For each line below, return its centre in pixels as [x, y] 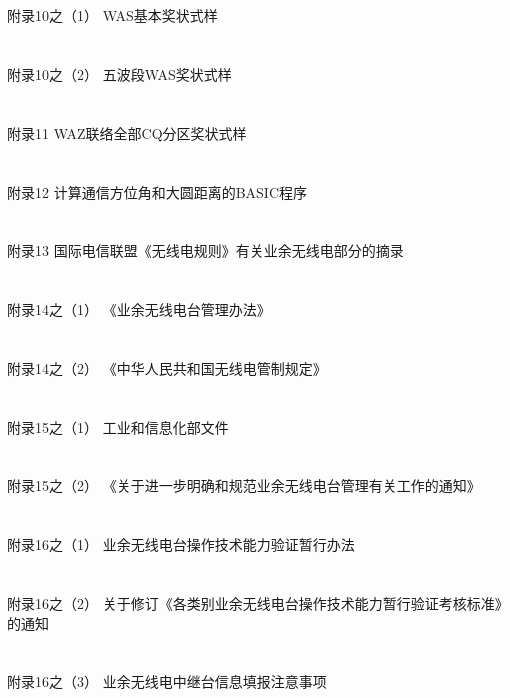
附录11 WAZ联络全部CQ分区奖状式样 [127, 132]
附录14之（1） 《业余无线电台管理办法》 [139, 309]
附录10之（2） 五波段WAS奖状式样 [119, 73]
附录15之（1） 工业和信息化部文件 [118, 426]
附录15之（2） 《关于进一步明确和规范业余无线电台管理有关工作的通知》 [244, 485]
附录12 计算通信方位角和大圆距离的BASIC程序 [157, 191]
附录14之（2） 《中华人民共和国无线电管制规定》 [167, 367]
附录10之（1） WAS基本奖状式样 [112, 15]
